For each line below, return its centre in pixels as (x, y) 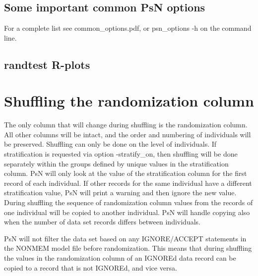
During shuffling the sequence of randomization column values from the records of (129, 202)
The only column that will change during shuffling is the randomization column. (126, 125)
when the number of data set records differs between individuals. (102, 222)
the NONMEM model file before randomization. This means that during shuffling (128, 248)
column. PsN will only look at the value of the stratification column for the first (126, 173)
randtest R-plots (47, 64)
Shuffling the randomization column (129, 101)
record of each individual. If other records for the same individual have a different (128, 183)
